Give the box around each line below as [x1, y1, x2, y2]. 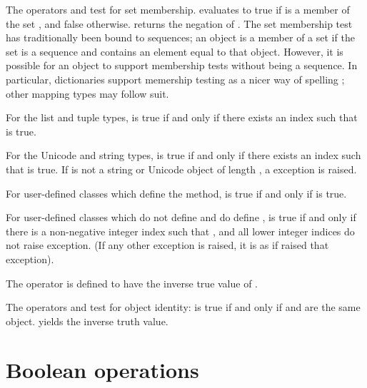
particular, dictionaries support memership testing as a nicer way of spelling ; [6, 71, 345, 86]
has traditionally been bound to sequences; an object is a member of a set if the [6, 30, 355, 45]
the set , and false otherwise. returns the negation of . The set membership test [6, 16, 353, 31]
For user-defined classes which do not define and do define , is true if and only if [6, 210, 356, 225]
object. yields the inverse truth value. [6, 313, 169, 328]
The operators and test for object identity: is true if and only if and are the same [6, 300, 361, 315]
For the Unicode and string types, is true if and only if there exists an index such [6, 148, 361, 163]
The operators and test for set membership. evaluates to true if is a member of [6, 2, 350, 16]
